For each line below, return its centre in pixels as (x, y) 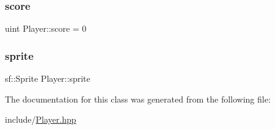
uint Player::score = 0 (46, 28)
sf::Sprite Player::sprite (48, 78)
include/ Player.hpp (41, 119)
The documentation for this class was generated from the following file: (138, 99)
